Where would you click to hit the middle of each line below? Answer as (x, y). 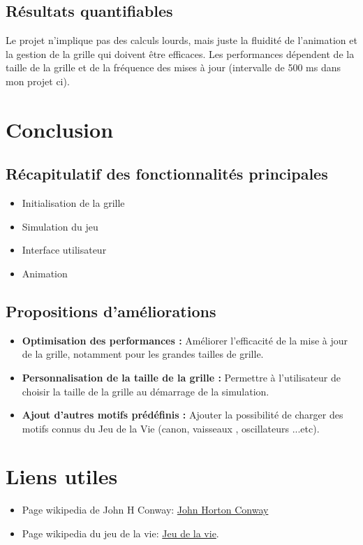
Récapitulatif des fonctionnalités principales (167, 174)
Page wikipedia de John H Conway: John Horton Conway (145, 510)
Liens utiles (62, 476)
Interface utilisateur (64, 250)
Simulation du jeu (60, 226)
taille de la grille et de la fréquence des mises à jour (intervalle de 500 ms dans (173, 67)
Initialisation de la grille (73, 203)
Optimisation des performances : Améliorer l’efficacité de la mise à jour (185, 340)
